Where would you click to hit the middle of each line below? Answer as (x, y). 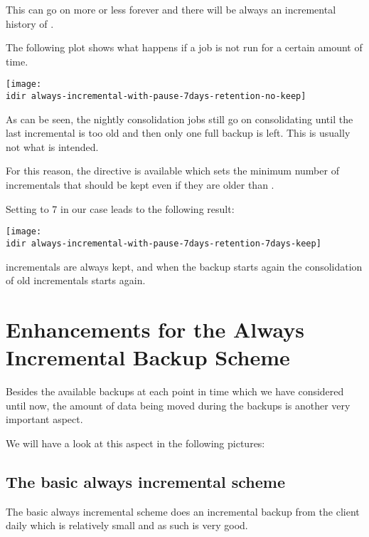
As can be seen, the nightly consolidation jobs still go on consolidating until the (180, 119)
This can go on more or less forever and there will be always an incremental (171, 9)
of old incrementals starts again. (76, 280)
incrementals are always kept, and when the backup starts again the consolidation (184, 266)
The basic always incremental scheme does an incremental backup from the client (183, 511)
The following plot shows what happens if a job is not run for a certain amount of (184, 47)
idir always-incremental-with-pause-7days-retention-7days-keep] (164, 243)
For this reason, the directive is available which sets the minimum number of (172, 171)
